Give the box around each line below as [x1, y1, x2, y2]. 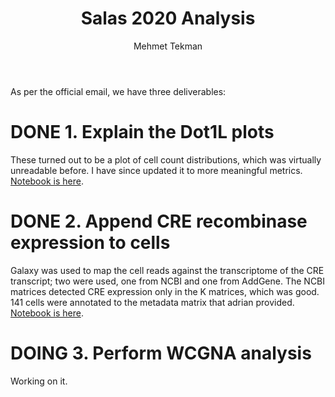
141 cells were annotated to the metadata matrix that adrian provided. [10, 296, 295, 308]
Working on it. [10, 375, 68, 387]
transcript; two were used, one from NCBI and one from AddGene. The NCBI [10, 275, 326, 287]
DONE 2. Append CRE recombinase [10, 210, 308, 233]
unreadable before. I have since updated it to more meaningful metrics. [10, 164, 303, 176]
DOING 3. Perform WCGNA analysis [10, 342, 312, 364]
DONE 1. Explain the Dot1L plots [10, 121, 275, 144]
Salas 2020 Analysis [80, 7, 256, 30]
